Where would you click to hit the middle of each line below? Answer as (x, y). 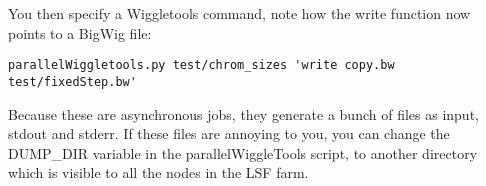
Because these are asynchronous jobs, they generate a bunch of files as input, (243, 113)
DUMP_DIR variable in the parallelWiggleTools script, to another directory (243, 152)
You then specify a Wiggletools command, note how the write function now (239, 13)
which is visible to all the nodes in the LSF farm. (158, 172)
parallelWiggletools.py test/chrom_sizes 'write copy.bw (201, 65)
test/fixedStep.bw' (72, 81)
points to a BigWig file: (80, 32)
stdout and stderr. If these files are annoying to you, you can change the (229, 133)
